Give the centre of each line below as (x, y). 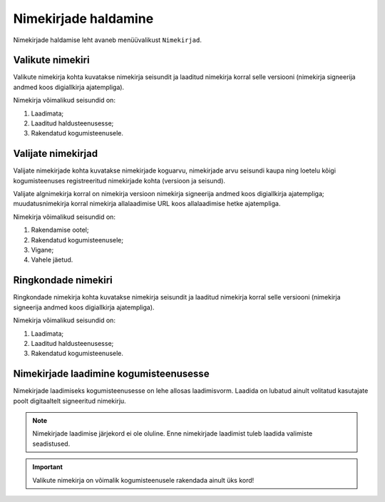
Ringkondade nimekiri (63, 281)
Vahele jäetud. (52, 260)
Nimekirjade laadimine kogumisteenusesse (111, 374)
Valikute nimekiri (51, 60)
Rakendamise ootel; (60, 230)
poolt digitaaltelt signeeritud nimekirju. (70, 401)
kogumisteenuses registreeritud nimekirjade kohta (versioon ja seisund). (119, 180)
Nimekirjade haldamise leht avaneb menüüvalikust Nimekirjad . (108, 40)
